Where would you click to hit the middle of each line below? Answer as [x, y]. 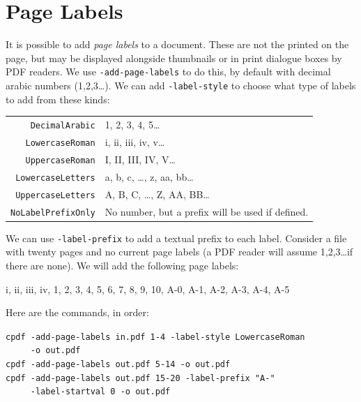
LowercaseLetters [55, 178]
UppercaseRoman [60, 160]
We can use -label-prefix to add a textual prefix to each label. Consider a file [176, 238]
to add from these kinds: [58, 99]
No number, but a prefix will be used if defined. [207, 211]
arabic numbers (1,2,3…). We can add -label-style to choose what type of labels [181, 85]
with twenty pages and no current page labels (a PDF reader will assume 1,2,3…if [179, 252]
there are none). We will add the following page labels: [122, 265]
